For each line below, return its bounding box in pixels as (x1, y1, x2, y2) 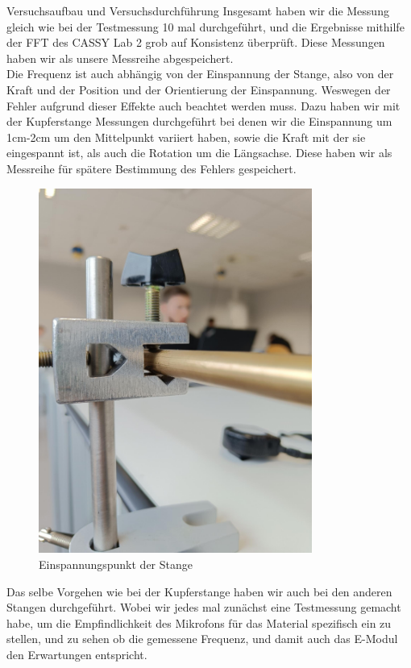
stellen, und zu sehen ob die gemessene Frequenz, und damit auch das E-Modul (6, 630, 398, 647)
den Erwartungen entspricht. (6, 645, 147, 662)
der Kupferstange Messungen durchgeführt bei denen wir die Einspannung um (6, 113, 392, 130)
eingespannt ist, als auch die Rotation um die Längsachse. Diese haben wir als (6, 144, 392, 161)
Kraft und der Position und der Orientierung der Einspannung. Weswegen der (6, 81, 391, 98)
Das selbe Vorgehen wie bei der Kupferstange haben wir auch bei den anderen (6, 583, 392, 600)
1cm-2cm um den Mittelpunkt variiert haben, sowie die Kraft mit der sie (6, 128, 366, 145)
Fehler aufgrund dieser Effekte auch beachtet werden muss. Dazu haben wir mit (6, 97, 401, 114)
